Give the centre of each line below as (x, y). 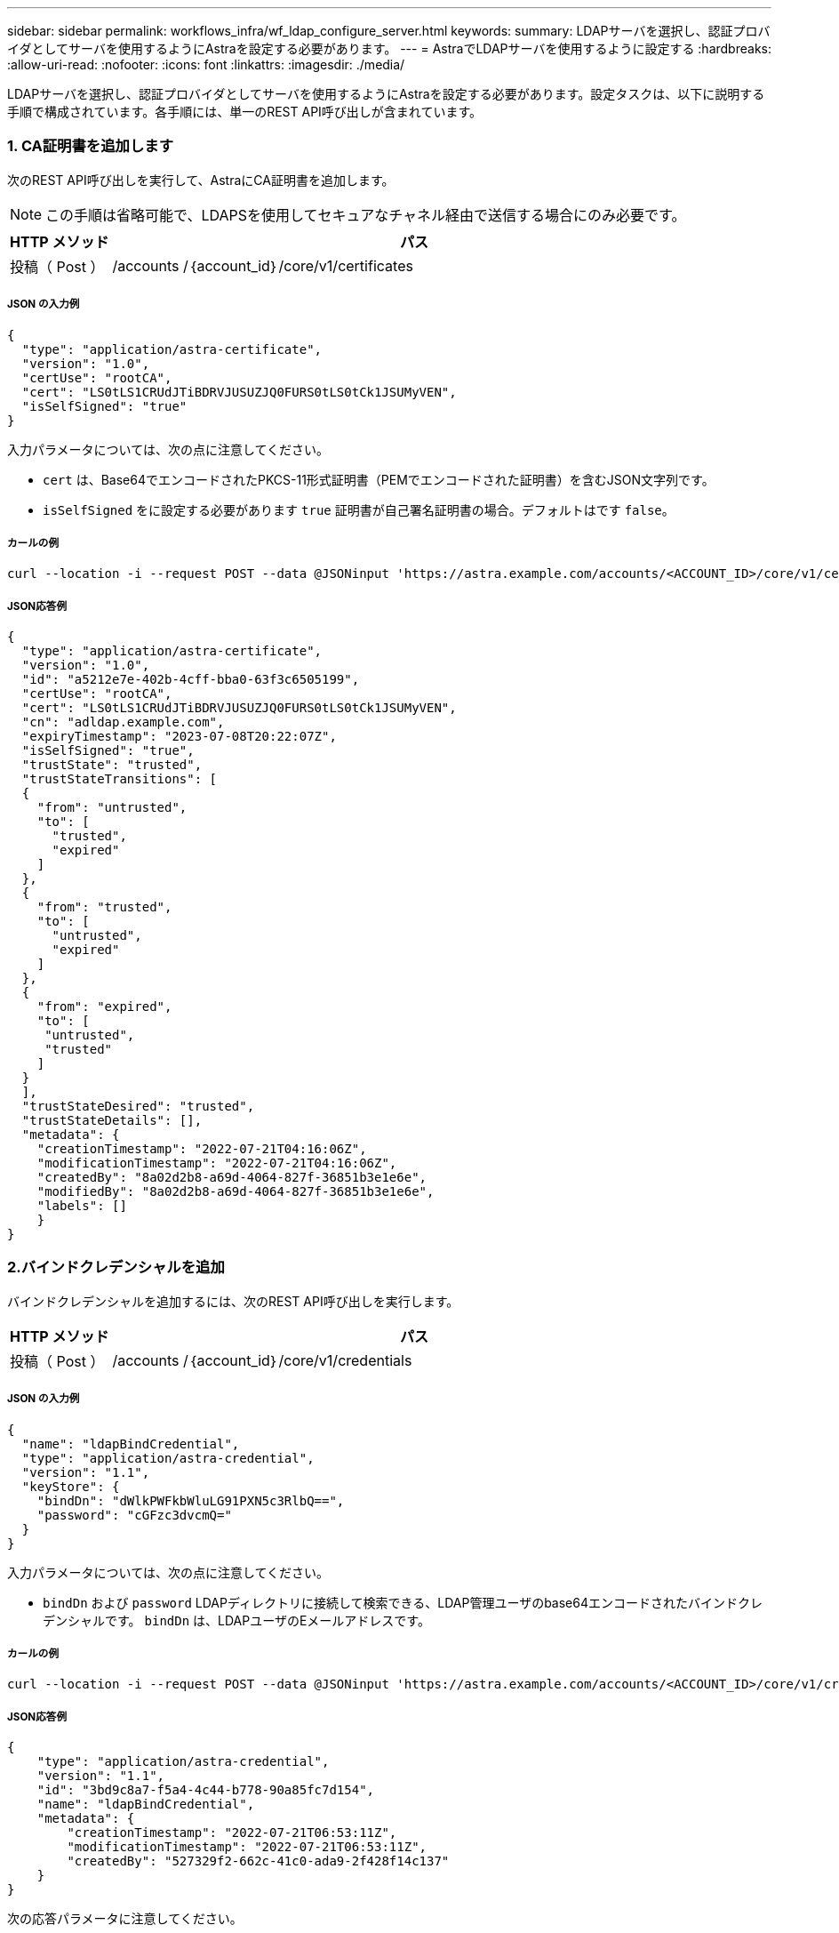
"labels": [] (82, 1206)
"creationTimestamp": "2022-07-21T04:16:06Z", (202, 1149)
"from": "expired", (104, 1007)
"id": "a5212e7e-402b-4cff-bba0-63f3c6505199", (191, 680)
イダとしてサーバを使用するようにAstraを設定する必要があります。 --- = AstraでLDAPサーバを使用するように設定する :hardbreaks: (389, 48)
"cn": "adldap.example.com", (123, 722)
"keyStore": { (71, 1486)
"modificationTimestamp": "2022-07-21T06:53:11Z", (247, 1847)
